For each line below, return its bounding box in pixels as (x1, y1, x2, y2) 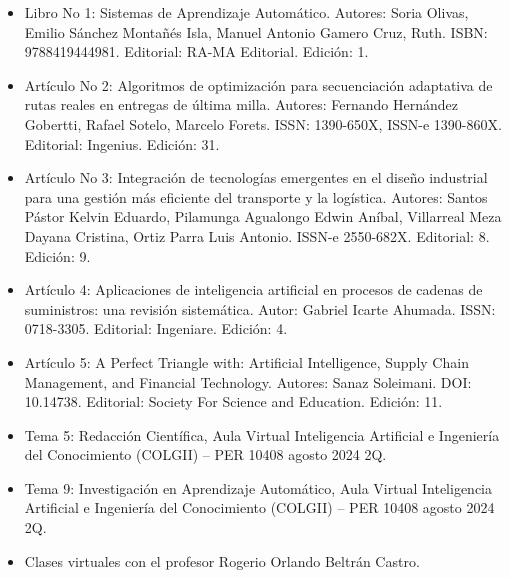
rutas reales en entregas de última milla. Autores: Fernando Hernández (24, 94, 458, 115)
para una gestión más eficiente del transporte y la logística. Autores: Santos (24, 186, 488, 207)
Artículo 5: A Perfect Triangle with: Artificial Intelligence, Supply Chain (24, 351, 469, 372)
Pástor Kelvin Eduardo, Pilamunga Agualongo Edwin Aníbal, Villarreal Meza (24, 206, 502, 227)
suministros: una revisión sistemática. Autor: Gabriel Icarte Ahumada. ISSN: (24, 298, 496, 319)
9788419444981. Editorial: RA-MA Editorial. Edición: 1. (24, 41, 369, 62)
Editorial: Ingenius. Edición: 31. (24, 133, 220, 154)
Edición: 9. (24, 245, 91, 266)
